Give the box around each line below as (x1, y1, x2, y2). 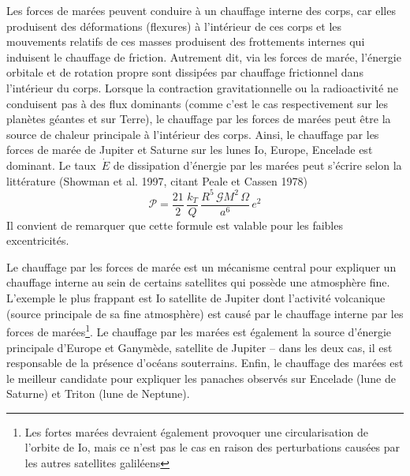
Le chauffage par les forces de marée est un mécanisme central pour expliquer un (6, 258, 397, 275)
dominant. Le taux (6, 156, 96, 173)
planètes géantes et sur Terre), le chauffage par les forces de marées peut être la (6, 111, 391, 127)
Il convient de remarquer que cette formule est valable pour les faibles (6, 216, 343, 233)
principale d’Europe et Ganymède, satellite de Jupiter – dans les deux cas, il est (6, 339, 393, 355)
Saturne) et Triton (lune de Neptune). (6, 385, 190, 402)
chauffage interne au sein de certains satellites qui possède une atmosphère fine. (6, 274, 390, 290)
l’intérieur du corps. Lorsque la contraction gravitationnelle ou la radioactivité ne (6, 79, 398, 96)
